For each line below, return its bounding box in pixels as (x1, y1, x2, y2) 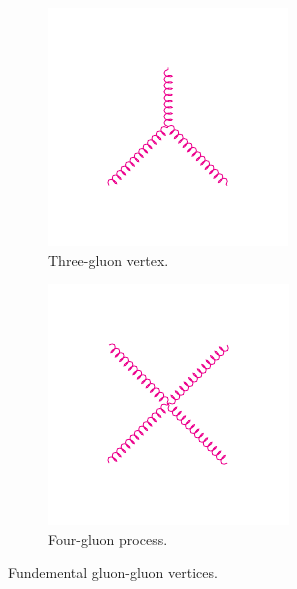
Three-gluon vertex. (48, 249, 169, 270)
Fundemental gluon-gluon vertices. (8, 562, 218, 583)
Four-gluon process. (48, 528, 168, 549)
